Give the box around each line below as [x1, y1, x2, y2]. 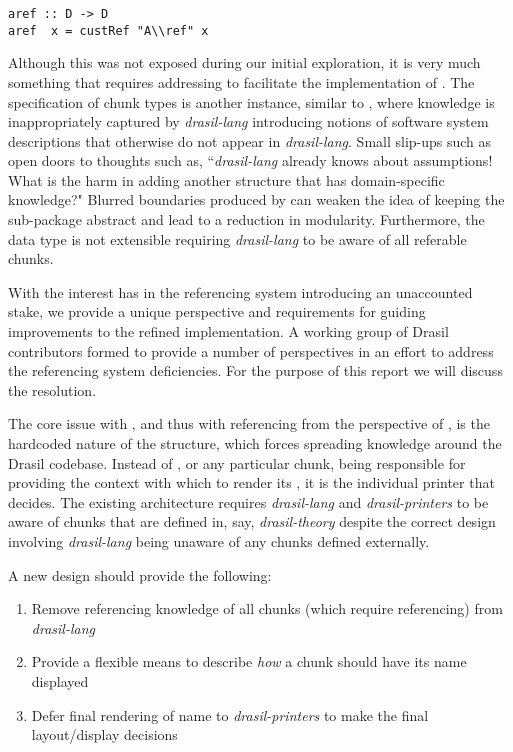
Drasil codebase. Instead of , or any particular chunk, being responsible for [8, 452, 466, 473]
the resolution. [8, 379, 97, 400]
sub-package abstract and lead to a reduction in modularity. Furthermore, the [8, 209, 485, 230]
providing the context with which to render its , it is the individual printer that [8, 472, 495, 493]
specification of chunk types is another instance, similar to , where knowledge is [8, 91, 495, 112]
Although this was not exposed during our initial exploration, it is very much [8, 52, 481, 73]
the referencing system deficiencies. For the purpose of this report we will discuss [8, 360, 503, 381]
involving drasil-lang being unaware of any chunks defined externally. [8, 530, 430, 551]
